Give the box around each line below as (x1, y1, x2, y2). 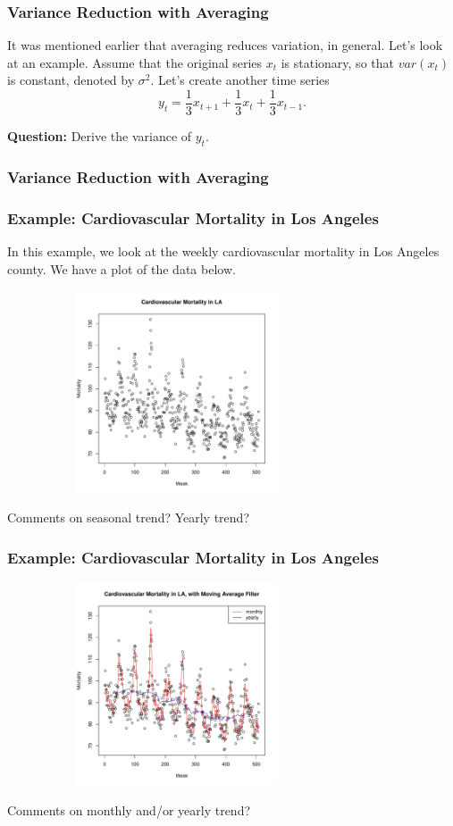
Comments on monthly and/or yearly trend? (7, 800, 251, 819)
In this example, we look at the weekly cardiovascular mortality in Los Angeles (7, 241, 440, 260)
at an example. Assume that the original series (7, 53, 263, 71)
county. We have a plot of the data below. (7, 259, 236, 278)
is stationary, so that (281, 53, 394, 71)
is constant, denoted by (7, 71, 135, 89)
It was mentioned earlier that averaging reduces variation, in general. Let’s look (7, 36, 443, 54)
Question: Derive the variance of (7, 127, 192, 146)
